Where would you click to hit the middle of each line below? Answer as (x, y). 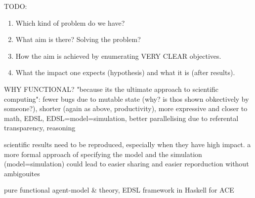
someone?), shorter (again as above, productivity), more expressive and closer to (126, 108)
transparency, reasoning (40, 128)
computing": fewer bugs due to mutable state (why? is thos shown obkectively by (127, 99)
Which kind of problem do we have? (70, 22)
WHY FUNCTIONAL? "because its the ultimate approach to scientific (111, 89)
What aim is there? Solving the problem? (78, 39)
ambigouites (22, 173)
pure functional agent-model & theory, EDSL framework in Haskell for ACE (119, 190)
